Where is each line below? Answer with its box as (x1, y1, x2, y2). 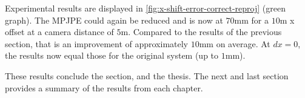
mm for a (234, 13, 269, 26)
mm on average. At (199, 37, 270, 50)
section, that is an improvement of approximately (5, 37, 189, 50)
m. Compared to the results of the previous (121, 25, 282, 38)
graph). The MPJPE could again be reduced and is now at (5, 13, 223, 26)
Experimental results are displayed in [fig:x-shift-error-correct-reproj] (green (5, 2, 286, 14)
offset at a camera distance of (5, 25, 114, 38)
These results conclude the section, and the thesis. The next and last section (5, 69, 289, 82)
